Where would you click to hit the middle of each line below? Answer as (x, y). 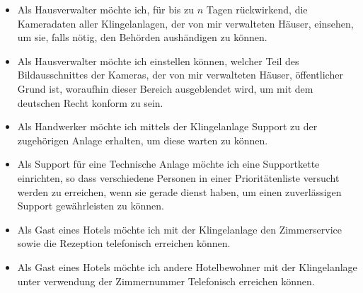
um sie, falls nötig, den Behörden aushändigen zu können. (142, 37)
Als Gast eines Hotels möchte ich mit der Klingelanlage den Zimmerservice (180, 229)
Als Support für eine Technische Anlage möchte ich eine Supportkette (168, 164)
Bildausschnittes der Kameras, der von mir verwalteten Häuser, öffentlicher (180, 75)
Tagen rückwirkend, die (257, 9)
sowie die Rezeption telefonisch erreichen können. (124, 243)
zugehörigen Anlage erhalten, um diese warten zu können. (143, 140)
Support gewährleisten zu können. (91, 206)
